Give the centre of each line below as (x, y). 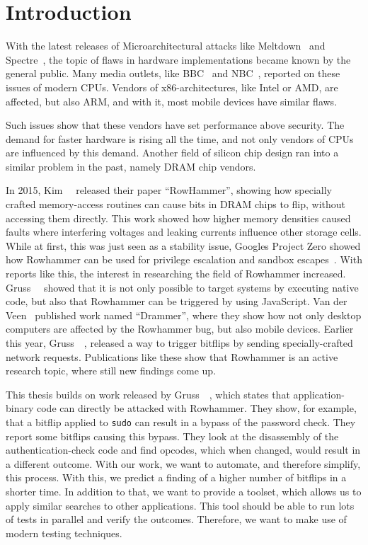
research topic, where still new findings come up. (111, 371)
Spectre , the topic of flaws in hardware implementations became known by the (178, 59)
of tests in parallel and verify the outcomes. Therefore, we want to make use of (176, 519)
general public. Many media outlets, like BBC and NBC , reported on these (173, 73)
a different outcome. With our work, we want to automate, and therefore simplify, (183, 463)
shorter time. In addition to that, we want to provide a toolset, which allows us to (184, 491)
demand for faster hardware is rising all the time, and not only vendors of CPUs (180, 138)
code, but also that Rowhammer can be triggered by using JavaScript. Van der (177, 301)
